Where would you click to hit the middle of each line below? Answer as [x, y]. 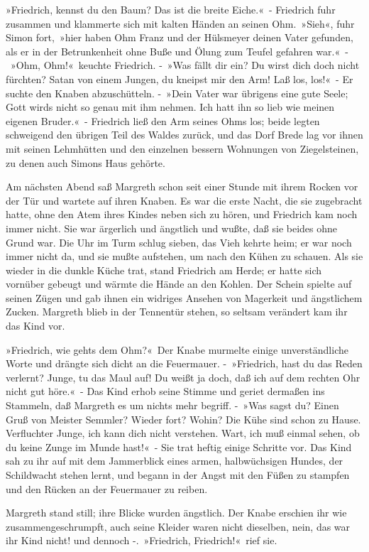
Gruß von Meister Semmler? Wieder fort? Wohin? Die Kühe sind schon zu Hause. [183, 419]
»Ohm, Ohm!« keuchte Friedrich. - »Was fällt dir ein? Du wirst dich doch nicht [185, 65]
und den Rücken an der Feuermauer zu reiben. [107, 488]
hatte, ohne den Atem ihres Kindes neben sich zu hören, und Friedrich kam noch [182, 214]
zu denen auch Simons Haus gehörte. [86, 162]
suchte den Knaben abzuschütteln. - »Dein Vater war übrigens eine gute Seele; [177, 93]
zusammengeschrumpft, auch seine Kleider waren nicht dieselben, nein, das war [178, 526]
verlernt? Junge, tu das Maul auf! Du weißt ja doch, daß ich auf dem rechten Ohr [183, 377]
